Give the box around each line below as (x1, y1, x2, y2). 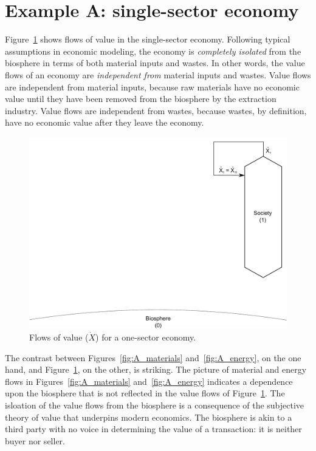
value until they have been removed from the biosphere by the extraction (5, 92, 276, 105)
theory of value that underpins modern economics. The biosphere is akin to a (5, 410, 292, 423)
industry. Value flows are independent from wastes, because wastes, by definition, (5, 104, 307, 117)
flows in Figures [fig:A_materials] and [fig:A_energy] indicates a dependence (5, 375, 293, 387)
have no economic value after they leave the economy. (5, 116, 204, 129)
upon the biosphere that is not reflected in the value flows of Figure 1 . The (5, 387, 285, 399)
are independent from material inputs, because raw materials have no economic (5, 80, 300, 93)
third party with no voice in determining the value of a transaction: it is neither (5, 422, 302, 435)
